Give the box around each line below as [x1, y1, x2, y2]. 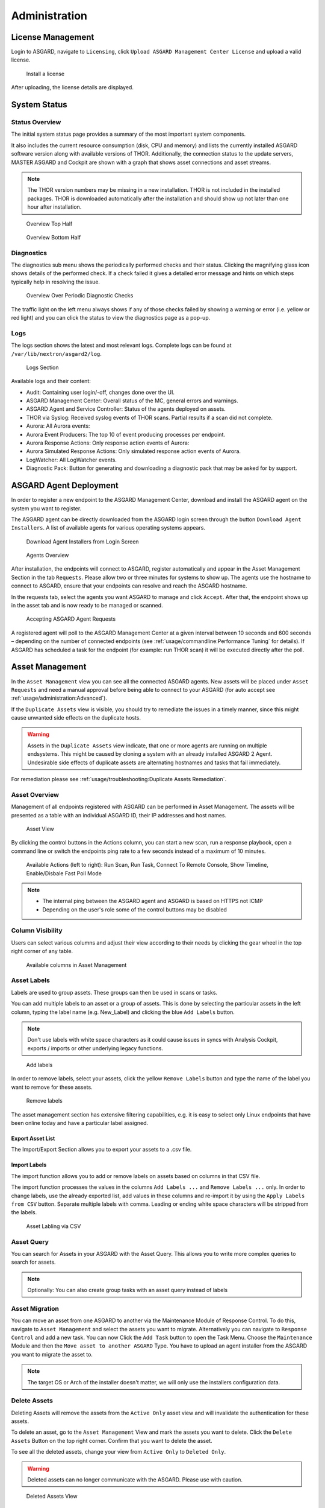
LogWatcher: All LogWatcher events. [26, 456, 117, 463]
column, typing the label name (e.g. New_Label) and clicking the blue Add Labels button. [11, 1008, 235, 1016]
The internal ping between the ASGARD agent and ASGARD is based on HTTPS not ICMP [42, 898, 263, 905]
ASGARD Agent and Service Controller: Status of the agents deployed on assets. [26, 405, 226, 413]
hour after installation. [27, 203, 82, 211]
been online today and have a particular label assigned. [11, 1120, 149, 1127]
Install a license [26, 70, 65, 77]
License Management [11, 32, 94, 42]
